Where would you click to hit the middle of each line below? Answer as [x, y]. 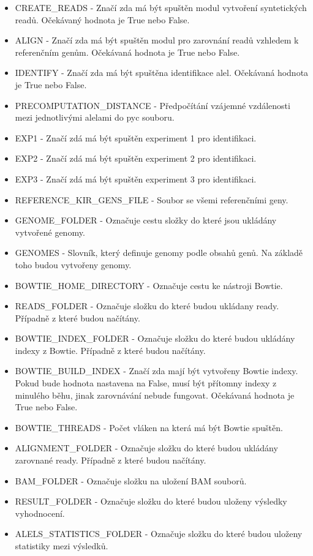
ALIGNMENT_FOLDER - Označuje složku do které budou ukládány [146, 448]
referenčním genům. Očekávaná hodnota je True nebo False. [127, 52]
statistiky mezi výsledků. [62, 546]
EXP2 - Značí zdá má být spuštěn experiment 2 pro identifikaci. [136, 158]
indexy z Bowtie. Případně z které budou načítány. [110, 350]
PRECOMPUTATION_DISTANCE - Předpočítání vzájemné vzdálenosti [153, 105]
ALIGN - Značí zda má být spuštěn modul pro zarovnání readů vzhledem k [157, 40]
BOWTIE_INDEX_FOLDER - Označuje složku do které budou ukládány [155, 338]
